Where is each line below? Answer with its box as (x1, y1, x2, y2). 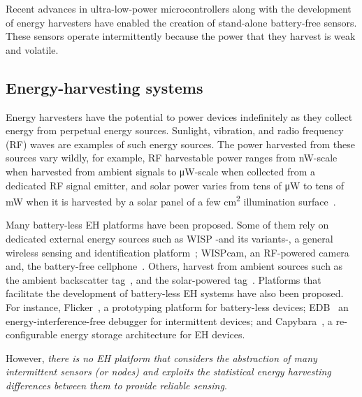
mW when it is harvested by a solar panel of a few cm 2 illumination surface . (6, 192, 336, 208)
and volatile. (6, 42, 59, 57)
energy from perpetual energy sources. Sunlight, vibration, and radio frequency (6, 123, 344, 138)
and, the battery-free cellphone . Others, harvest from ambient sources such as (6, 259, 343, 273)
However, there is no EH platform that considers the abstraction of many (6, 350, 317, 365)
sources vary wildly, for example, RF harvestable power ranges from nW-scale (6, 150, 338, 165)
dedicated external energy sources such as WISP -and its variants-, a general (6, 231, 333, 245)
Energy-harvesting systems (6, 76, 203, 98)
